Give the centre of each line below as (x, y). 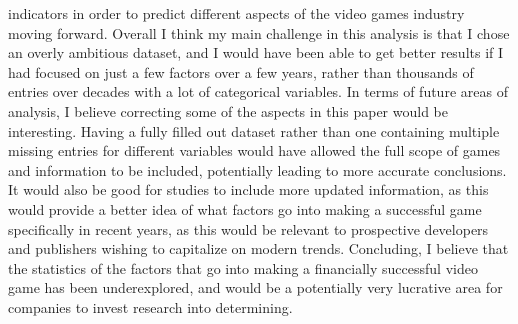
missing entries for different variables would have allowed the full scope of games (254, 150)
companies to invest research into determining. (150, 306)
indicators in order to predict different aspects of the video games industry (236, 13)
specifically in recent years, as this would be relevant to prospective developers (248, 228)
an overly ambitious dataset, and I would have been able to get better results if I (256, 52)
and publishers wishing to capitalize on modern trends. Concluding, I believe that (258, 248)
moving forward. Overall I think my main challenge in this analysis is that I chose (259, 32)
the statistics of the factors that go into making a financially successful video (243, 267)
